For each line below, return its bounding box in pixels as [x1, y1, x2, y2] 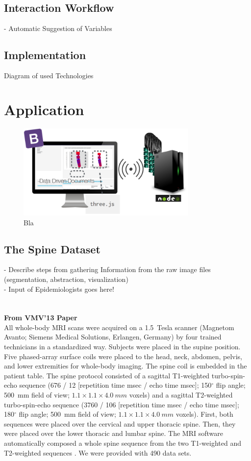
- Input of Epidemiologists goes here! [4, 283, 114, 294]
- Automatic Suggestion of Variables [4, 23, 112, 33]
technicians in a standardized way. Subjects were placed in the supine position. [4, 341, 241, 352]
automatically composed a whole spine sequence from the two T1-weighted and [4, 438, 241, 448]
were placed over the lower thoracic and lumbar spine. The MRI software [4, 428, 223, 438]
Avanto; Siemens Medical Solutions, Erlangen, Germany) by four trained [4, 332, 222, 342]
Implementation [4, 47, 86, 62]
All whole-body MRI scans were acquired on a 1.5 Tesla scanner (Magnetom [4, 322, 234, 332]
